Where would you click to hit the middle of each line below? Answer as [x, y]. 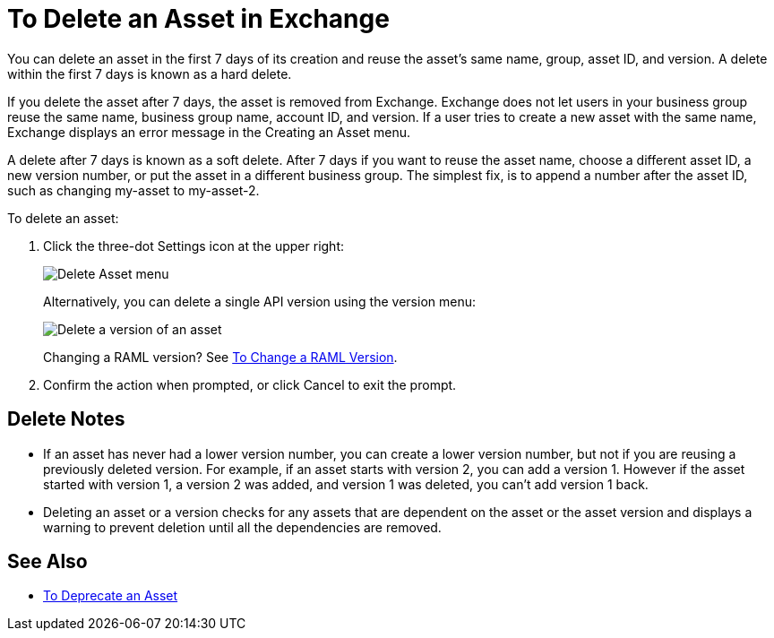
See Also [47, 562]
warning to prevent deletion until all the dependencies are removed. [242, 527]
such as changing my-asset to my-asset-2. [133, 190]
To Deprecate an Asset [111, 596]
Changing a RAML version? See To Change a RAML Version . [220, 357]
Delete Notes [66, 419]
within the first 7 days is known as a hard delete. [150, 73]
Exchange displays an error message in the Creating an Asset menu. [209, 132]
